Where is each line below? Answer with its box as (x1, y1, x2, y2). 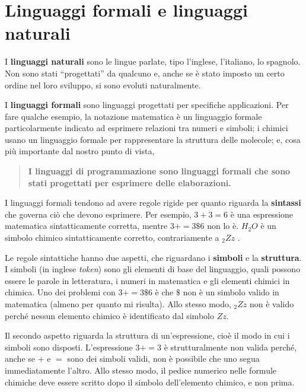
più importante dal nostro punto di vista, (5, 145, 155, 157)
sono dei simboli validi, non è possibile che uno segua (67, 352, 260, 365)
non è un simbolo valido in (183, 286, 279, 298)
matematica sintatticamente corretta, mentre (5, 219, 168, 232)
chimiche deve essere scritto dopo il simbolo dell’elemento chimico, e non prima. (5, 375, 295, 388)
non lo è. (207, 219, 239, 232)
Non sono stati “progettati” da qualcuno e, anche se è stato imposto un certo (5, 66, 285, 79)
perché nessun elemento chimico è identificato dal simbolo (5, 309, 214, 321)
